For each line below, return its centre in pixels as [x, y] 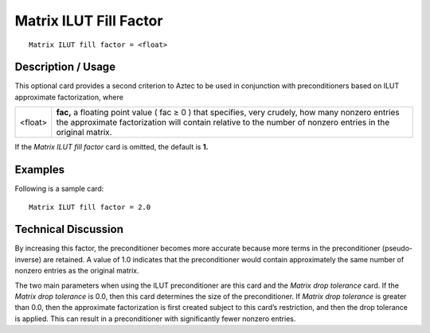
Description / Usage [65, 67]
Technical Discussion [69, 229]
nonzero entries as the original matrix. [77, 271]
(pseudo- [397, 248]
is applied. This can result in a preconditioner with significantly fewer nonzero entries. [155, 319]
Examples [40, 170]
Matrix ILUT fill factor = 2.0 [90, 207]
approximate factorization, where [69, 97]
